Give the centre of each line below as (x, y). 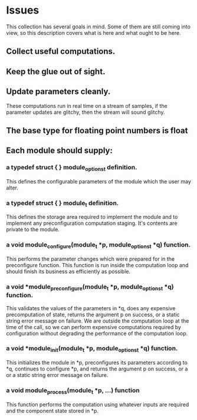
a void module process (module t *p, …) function (73, 391)
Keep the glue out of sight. (56, 71)
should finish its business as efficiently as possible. (68, 271)
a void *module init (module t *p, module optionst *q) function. (92, 349)
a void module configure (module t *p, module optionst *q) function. (98, 245)
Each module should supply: (60, 151)
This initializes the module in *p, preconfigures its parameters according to (97, 363)
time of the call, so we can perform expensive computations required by (94, 327)
